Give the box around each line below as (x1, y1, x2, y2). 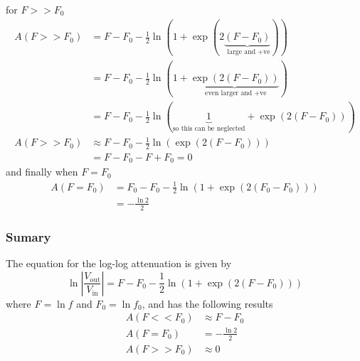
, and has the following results (142, 296, 273, 311)
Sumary (6, 227, 51, 245)
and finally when (6, 164, 78, 179)
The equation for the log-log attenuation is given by (6, 255, 232, 270)
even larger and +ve (205, 90, 267, 97)
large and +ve (227, 48, 270, 55)
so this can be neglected (172, 124, 245, 132)
